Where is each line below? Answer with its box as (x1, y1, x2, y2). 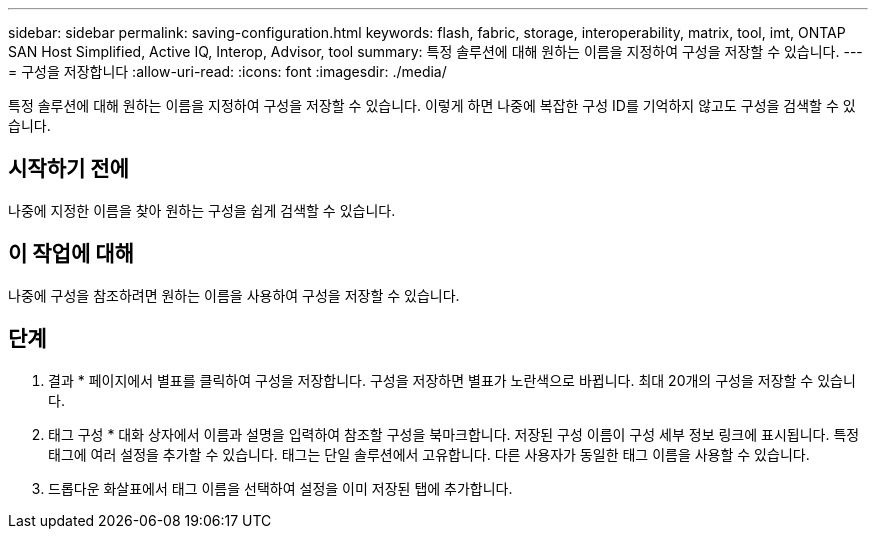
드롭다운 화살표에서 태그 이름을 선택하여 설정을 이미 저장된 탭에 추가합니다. (48, 479, 513, 497)
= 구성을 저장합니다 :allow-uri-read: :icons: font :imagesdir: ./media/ (8, 63, 447, 80)
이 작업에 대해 (8, 241, 134, 267)
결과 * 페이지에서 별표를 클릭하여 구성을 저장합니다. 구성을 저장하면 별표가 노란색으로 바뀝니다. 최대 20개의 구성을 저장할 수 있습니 (48, 371, 856, 389)
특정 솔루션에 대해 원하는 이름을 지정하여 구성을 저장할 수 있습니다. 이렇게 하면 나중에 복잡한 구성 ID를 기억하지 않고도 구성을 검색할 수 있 (8, 97, 856, 114)
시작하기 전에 (8, 156, 129, 182)
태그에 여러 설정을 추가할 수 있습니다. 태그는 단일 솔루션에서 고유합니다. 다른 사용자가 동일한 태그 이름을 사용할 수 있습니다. (48, 445, 810, 463)
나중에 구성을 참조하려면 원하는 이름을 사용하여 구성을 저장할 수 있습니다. (8, 286, 460, 304)
